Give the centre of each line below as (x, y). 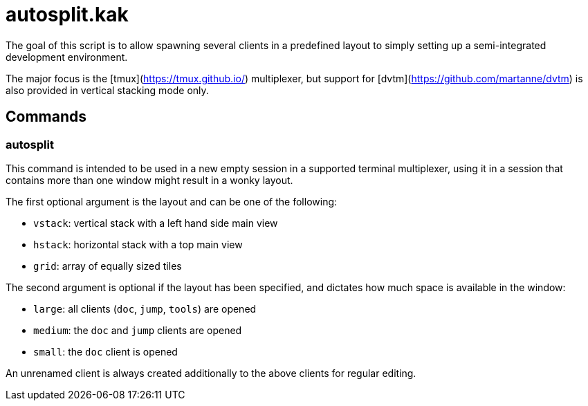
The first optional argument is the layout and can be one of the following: (172, 201)
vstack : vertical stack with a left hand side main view (156, 223)
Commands (46, 117)
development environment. (67, 57)
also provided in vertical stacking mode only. (107, 90)
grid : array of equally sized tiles (108, 266)
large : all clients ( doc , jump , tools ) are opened (145, 308)
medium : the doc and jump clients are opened (138, 330)
